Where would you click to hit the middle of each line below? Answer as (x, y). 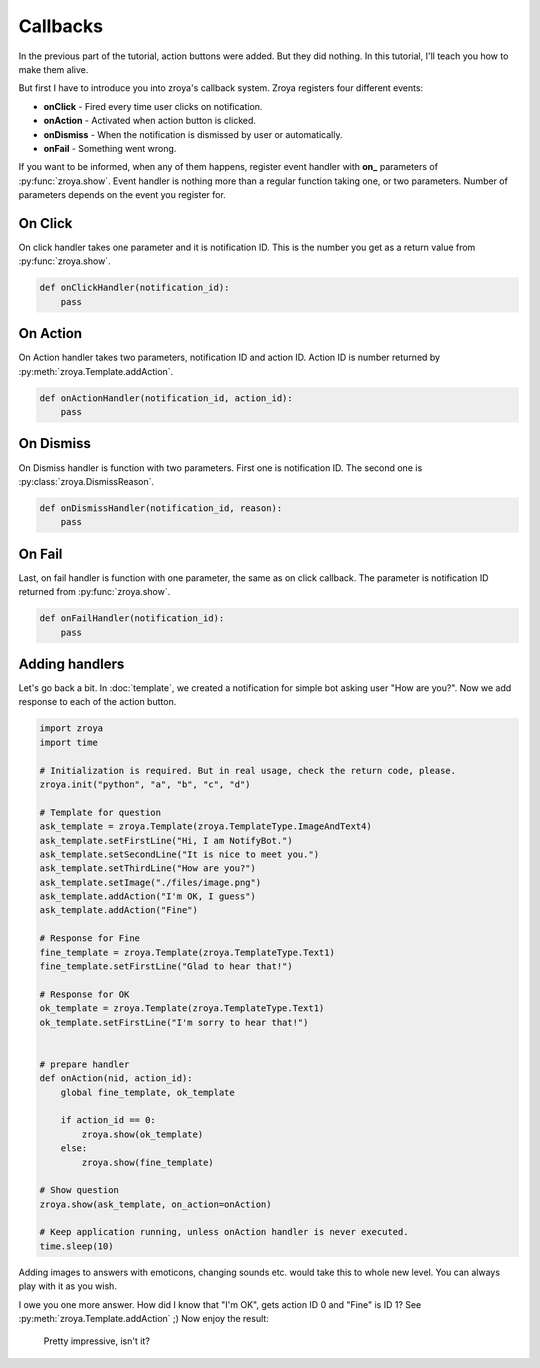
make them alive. (53, 69)
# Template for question (100, 812)
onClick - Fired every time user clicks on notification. (153, 106)
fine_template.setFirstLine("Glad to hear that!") (166, 966)
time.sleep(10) (76, 1246)
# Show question (79, 1190)
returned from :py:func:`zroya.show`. (94, 592)
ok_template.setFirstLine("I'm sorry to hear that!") (174, 1022)
